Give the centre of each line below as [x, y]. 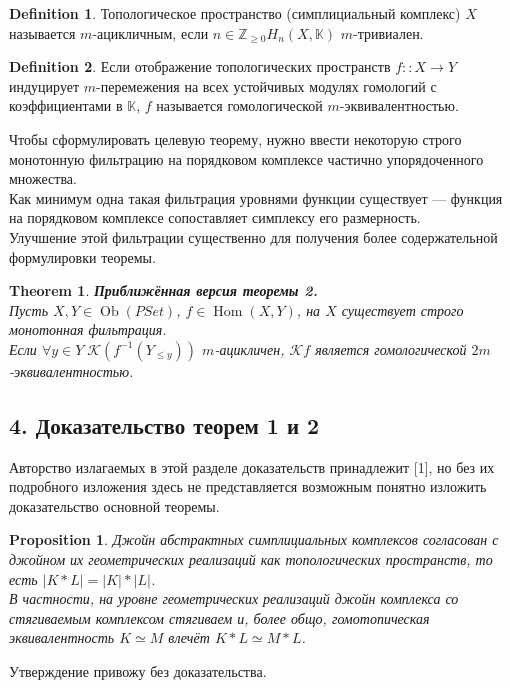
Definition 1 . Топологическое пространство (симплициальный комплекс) [235, 13]
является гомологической [391, 348]
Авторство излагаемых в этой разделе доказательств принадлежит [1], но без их [252, 466]
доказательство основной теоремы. [114, 505]
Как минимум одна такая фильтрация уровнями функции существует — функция [256, 197]
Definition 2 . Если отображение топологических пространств [200, 66]
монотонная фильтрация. [88, 329]
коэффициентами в [66, 105]
